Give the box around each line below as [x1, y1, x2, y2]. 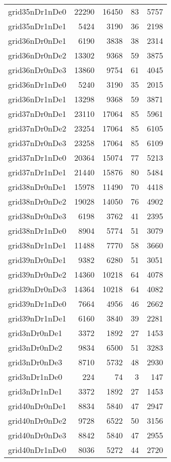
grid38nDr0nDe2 [8, 195, 67, 207]
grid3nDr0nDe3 [8, 356, 63, 368]
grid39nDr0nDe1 [8, 254, 67, 266]
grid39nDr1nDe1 [8, 312, 67, 324]
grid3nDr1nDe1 [8, 385, 63, 397]
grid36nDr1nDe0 [8, 79, 67, 90]
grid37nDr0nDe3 [8, 137, 67, 149]
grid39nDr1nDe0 [8, 298, 67, 309]
